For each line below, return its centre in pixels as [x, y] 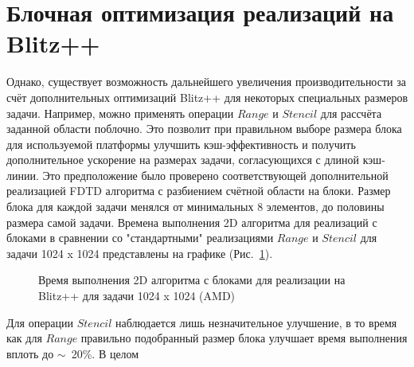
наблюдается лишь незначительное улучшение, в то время [256, 322]
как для [24, 338]
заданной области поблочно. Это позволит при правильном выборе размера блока [204, 129]
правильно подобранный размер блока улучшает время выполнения [244, 338]
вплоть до [30, 353]
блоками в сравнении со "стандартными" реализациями [140, 238]
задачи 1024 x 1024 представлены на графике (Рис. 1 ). [140, 253]
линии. [23, 175]
